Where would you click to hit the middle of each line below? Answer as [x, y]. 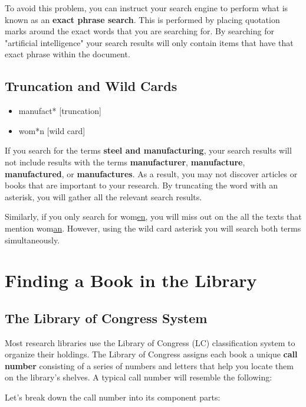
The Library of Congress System [106, 318]
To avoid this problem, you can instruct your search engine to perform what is [147, 8]
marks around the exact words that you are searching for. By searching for [139, 31]
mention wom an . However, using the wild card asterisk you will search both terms [153, 228]
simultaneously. [32, 240]
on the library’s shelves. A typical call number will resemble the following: [139, 377]
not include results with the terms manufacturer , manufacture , [125, 162]
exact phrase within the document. [68, 54]
